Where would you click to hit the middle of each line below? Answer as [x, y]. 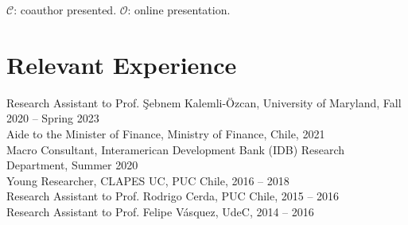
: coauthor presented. [65, 10]
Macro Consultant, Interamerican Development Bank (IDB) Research [176, 149]
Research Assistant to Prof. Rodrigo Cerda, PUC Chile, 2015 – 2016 [173, 196]
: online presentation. [179, 10]
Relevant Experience [122, 64]
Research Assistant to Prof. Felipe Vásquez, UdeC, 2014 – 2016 [160, 211]
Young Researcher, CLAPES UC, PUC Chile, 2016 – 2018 [148, 180]
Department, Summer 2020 [72, 165]
